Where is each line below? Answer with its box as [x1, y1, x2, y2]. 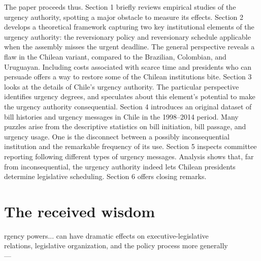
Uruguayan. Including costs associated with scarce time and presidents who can [4, 61, 252, 72]
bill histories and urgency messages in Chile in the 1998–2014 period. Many [4, 111, 239, 122]
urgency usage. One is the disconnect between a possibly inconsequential [4, 131, 230, 141]
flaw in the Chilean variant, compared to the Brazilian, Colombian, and [4, 51, 226, 62]
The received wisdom [4, 200, 155, 221]
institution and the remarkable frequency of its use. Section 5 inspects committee [4, 141, 257, 152]
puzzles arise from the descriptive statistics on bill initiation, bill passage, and [4, 121, 246, 132]
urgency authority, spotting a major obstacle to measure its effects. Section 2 [4, 11, 244, 22]
